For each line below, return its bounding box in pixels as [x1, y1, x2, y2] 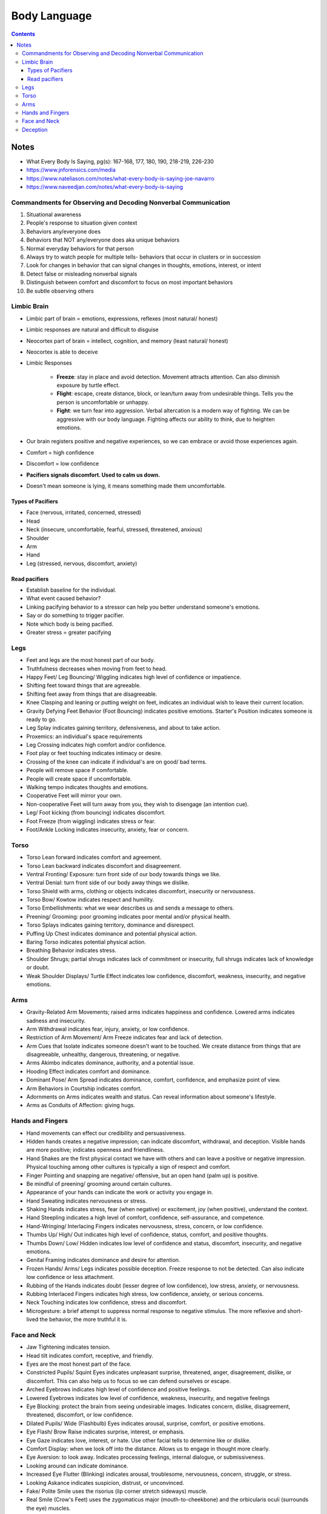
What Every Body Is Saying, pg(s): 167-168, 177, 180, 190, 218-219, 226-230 [26, 157, 214, 165]
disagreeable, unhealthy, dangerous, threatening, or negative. [26, 1051, 180, 1058]
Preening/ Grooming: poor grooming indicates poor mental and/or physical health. [26, 913, 231, 920]
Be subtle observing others [26, 287, 94, 294]
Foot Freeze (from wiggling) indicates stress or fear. [26, 818, 156, 825]
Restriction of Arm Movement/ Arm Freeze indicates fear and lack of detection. [26, 1034, 223, 1041]
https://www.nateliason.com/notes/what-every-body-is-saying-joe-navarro [26, 174, 215, 182]
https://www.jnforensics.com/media [26, 167, 116, 174]
